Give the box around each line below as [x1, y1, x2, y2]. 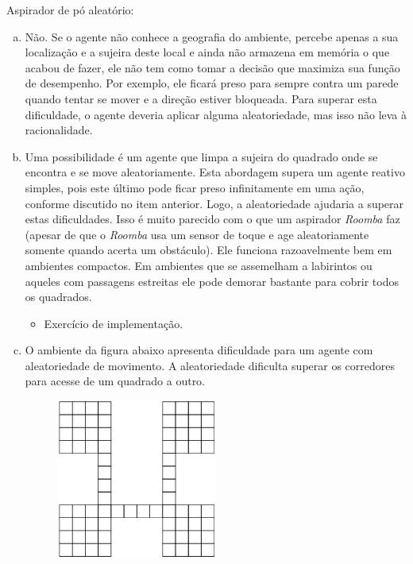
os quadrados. [25, 288, 92, 305]
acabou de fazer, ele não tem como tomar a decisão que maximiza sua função [25, 59, 400, 75]
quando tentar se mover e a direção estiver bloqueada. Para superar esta [25, 90, 377, 106]
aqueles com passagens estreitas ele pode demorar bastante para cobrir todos [25, 272, 399, 289]
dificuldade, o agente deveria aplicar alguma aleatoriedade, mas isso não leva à [25, 106, 407, 122]
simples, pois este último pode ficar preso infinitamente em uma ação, [25, 179, 365, 195]
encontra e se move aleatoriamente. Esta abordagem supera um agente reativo [25, 164, 405, 180]
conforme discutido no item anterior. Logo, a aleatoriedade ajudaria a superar [25, 195, 404, 211]
